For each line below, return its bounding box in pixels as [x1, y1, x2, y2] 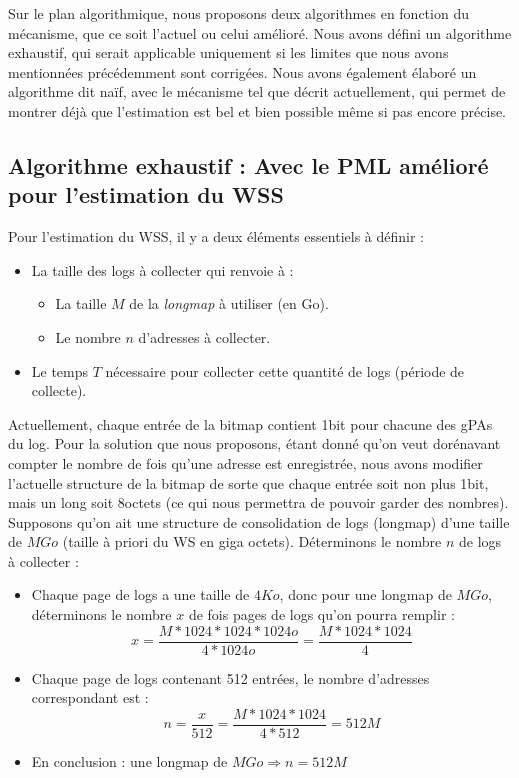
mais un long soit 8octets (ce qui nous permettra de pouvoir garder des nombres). [8, 492, 509, 513]
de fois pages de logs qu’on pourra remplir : [188, 604, 455, 625]
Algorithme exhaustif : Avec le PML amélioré [8, 149, 489, 180]
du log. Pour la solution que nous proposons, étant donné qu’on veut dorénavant [8, 433, 501, 454]
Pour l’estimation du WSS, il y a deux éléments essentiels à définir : [8, 226, 424, 247]
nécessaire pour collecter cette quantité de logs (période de [105, 360, 465, 381]
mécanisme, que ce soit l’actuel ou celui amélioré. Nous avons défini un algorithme [8, 22, 512, 43]
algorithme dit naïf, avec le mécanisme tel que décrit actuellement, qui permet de [8, 81, 506, 102]
